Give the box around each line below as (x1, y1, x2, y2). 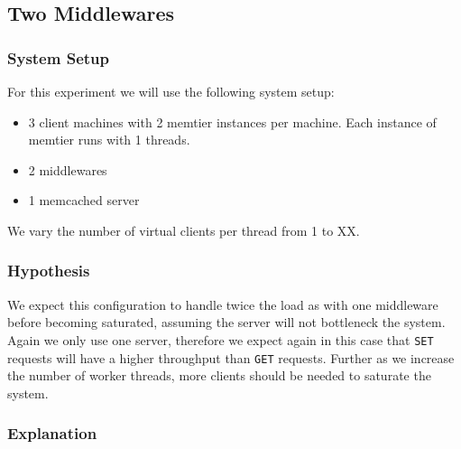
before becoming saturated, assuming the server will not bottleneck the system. (7, 313, 446, 332)
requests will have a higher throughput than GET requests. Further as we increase (7, 348, 455, 367)
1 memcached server (28, 191, 140, 210)
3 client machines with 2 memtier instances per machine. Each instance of (28, 112, 437, 131)
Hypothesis (7, 259, 90, 282)
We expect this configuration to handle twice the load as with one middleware (7, 295, 438, 313)
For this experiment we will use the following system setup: (7, 82, 335, 100)
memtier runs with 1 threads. (28, 130, 190, 149)
